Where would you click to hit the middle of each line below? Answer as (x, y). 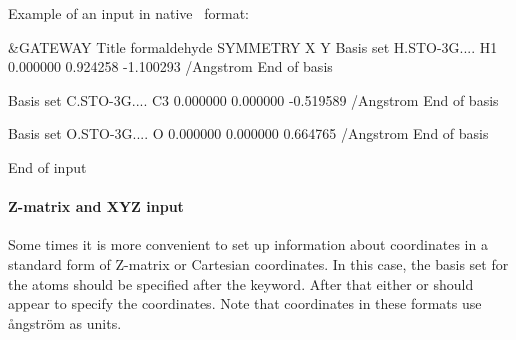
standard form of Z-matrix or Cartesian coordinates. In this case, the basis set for (258, 263)
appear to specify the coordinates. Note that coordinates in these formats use (245, 303)
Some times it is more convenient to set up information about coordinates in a (248, 244)
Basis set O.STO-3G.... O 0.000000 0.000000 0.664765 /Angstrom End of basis (248, 133)
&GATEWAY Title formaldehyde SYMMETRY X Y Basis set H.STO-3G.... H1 (253, 46)
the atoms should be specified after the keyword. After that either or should (241, 283)
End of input (47, 166)
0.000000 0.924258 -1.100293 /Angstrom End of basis (170, 66)
